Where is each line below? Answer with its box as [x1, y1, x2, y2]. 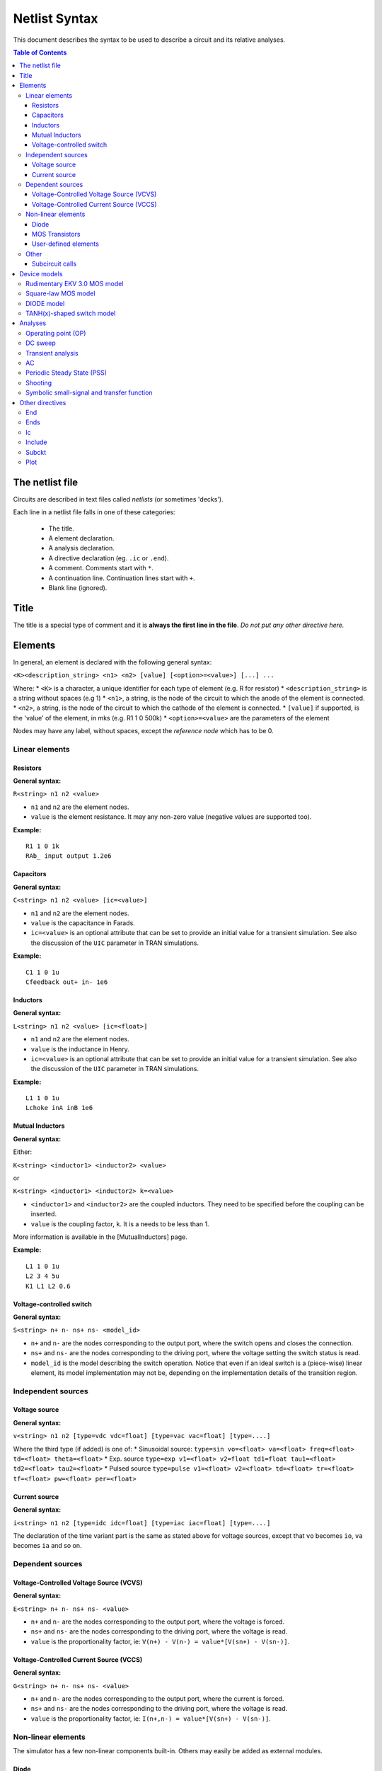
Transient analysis [25, 349, 79, 357]
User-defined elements [32, 239, 99, 248]
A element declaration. [48, 534, 115, 543]
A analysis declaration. [48, 544, 115, 553]
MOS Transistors [32, 230, 81, 238]
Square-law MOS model [25, 289, 95, 298]
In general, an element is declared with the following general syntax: [13, 657, 212, 666]
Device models [19, 269, 63, 278]
